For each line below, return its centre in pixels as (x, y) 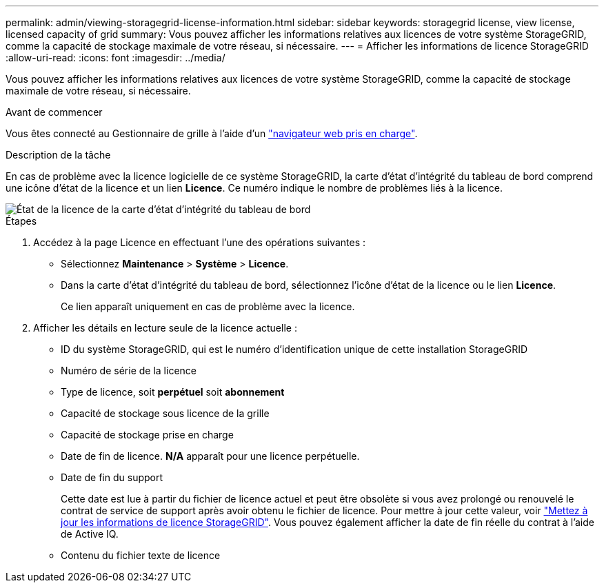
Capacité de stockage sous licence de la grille (165, 413)
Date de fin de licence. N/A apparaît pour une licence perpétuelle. (210, 456)
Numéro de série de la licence (129, 371)
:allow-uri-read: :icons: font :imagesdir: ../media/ (115, 58)
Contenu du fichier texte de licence (141, 555)
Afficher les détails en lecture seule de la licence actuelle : (165, 328)
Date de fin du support (112, 477)
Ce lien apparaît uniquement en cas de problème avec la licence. (208, 306)
